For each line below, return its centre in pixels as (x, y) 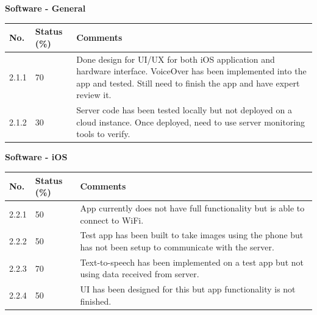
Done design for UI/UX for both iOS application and (176, 59)
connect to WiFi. (112, 220)
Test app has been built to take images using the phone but (192, 235)
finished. (96, 301)
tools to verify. (103, 134)
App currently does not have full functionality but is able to (192, 207)
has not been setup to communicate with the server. (177, 247)
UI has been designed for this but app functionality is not (188, 289)
